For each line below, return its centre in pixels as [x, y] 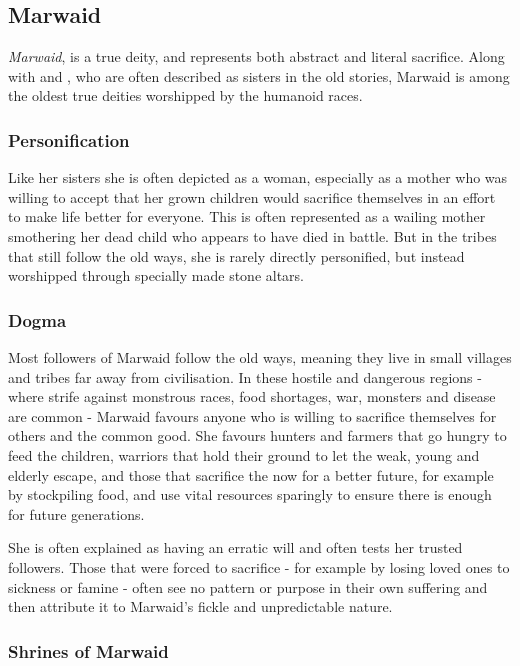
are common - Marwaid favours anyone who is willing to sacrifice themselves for [252, 415]
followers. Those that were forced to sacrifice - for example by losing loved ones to [259, 566]
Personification [69, 139]
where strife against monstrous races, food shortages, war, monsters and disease [252, 396]
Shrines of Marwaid [88, 650]
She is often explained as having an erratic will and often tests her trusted [235, 547]
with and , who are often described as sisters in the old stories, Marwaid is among [259, 75]
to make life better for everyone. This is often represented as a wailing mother [247, 216]
